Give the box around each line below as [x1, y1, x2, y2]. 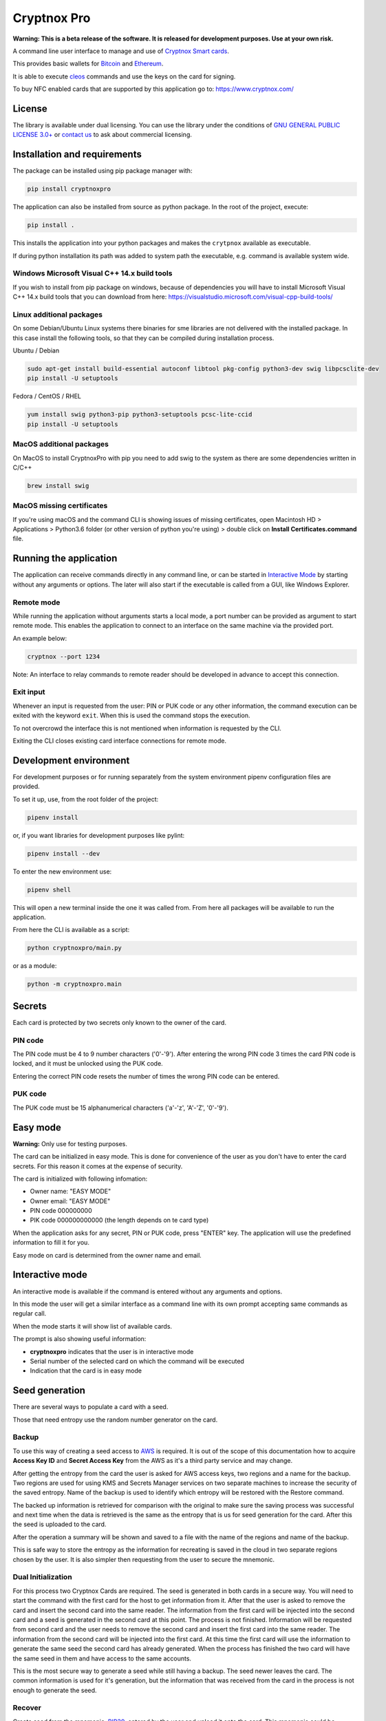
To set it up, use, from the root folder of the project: [12, 795, 159, 803]
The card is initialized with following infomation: [12, 1174, 148, 1183]
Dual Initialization [12, 1572, 72, 1582]
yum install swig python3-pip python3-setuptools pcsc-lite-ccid [27, 410, 253, 419]
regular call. [12, 1309, 47, 1318]
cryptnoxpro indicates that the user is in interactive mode [30, 1347, 194, 1355]
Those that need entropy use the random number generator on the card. [12, 1415, 218, 1424]
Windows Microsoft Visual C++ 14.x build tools [12, 268, 173, 278]
